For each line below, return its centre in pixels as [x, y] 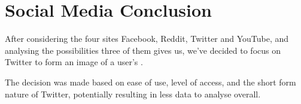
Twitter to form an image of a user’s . [74, 62]
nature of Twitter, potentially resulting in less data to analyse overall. [133, 94]
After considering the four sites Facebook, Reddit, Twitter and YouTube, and [147, 39]
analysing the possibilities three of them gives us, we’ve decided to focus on [143, 50]
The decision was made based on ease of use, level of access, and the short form [150, 82]
